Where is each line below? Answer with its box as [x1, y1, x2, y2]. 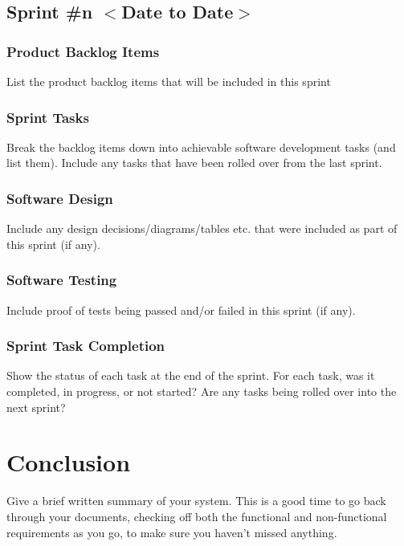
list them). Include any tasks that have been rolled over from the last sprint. [6, 154, 382, 171]
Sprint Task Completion [6, 336, 165, 356]
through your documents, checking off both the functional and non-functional [6, 507, 387, 524]
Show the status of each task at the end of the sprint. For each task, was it [6, 367, 375, 384]
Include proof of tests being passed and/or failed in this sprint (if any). [6, 301, 356, 318]
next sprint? [6, 398, 66, 415]
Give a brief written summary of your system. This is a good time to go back [6, 492, 386, 509]
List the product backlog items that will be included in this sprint [6, 73, 331, 89]
